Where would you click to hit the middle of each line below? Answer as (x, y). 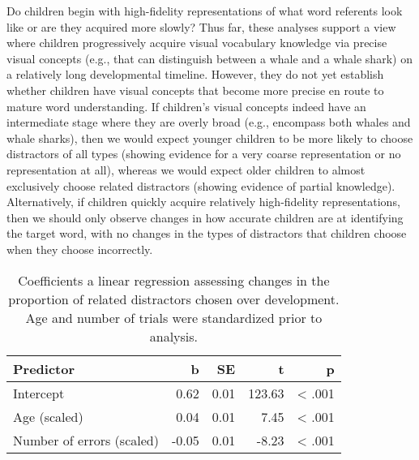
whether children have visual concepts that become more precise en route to (195, 90)
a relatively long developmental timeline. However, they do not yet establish (195, 74)
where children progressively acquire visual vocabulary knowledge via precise (197, 43)
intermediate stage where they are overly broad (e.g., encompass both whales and (209, 122)
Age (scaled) (48, 416)
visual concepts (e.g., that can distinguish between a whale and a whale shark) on (209, 58)
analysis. (174, 336)
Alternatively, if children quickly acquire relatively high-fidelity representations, (203, 202)
